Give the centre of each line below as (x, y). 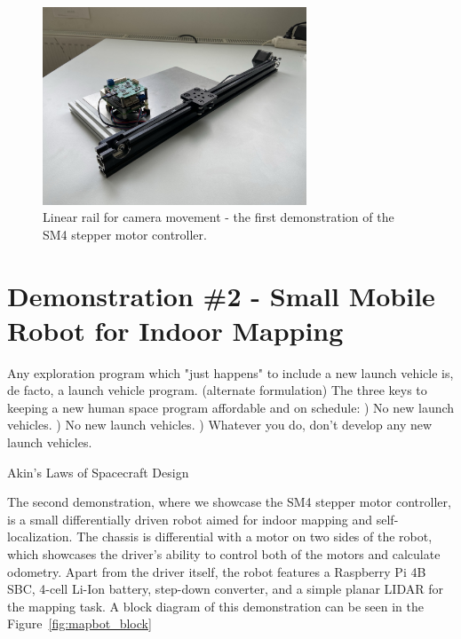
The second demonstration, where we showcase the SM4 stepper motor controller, (229, 502)
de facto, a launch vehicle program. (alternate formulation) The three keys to (217, 390)
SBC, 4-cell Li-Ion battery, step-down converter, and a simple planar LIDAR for (225, 589)
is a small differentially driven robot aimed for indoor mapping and (190, 519)
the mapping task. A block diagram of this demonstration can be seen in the (215, 606)
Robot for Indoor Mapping (175, 330)
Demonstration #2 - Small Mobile (221, 295)
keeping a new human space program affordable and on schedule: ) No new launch (231, 407)
